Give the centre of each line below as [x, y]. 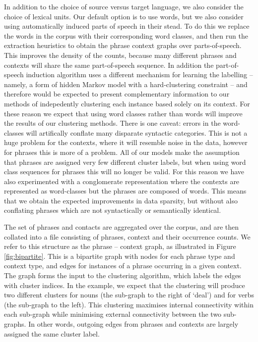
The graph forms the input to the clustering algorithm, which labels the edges [123, 275]
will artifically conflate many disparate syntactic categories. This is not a [137, 132]
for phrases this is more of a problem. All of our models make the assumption [122, 152]
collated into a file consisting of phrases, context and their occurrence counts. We [127, 236]
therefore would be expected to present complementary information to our [117, 94]
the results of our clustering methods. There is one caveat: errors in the [112, 123]
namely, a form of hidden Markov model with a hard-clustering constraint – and [126, 84]
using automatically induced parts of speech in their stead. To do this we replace [127, 26]
